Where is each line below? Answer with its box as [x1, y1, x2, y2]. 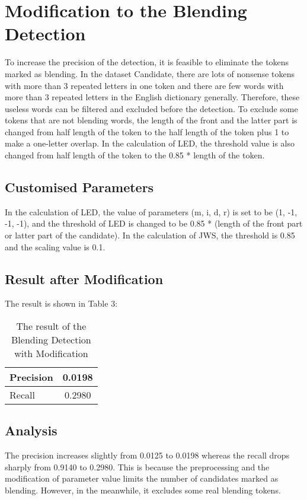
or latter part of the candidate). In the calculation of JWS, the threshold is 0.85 [5, 229, 295, 241]
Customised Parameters [5, 178, 154, 196]
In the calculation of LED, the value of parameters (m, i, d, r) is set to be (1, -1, [5, 205, 298, 218]
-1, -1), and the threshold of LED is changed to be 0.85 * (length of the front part [5, 217, 303, 230]
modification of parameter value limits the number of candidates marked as [5, 472, 279, 485]
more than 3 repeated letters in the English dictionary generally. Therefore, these [5, 91, 300, 103]
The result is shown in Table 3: [5, 297, 118, 310]
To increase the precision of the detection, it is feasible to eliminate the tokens [5, 56, 289, 68]
